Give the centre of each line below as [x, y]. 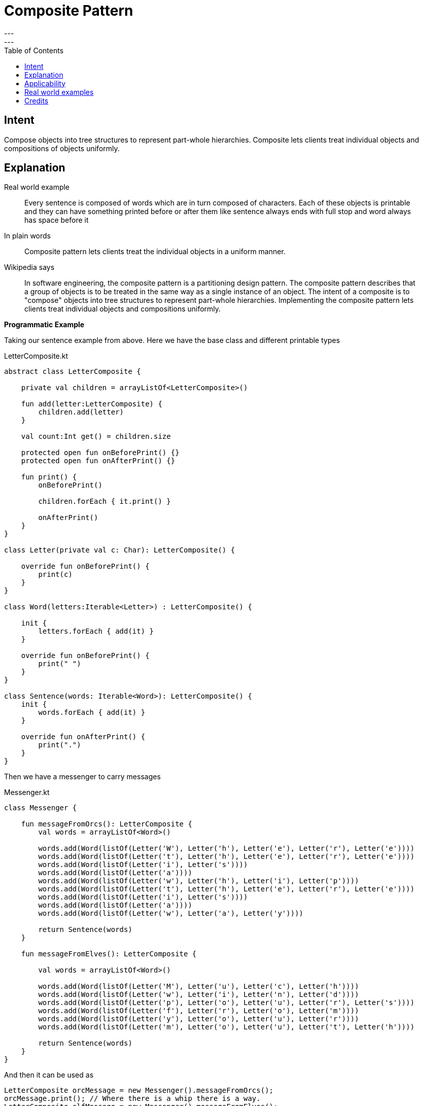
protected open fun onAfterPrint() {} [98, 461]
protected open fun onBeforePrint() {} [100, 453]
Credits [37, 100]
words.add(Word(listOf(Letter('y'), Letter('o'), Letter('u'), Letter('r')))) [199, 1019]
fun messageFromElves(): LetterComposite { [109, 954]
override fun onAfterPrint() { [83, 737]
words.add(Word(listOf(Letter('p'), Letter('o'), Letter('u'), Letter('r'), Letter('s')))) [226, 1003]
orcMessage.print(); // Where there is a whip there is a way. [132, 1099]
